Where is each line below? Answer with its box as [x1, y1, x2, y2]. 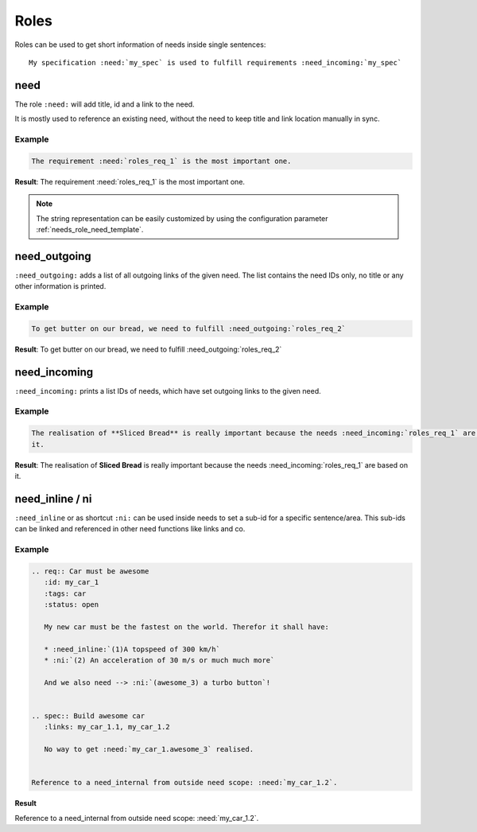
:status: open [44, 601, 99, 608]
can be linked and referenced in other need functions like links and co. [14, 524, 246, 534]
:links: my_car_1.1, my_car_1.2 [44, 722, 170, 732]
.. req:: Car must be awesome [31, 566, 149, 576]
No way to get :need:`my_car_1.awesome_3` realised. [44, 745, 254, 754]
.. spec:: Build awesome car [31, 711, 145, 720]
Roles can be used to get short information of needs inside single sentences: [14, 40, 266, 49]
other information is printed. [14, 282, 107, 291]
